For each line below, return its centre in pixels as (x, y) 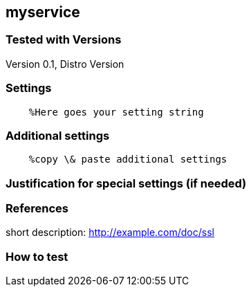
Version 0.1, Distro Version (65, 64)
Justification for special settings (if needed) (126, 183)
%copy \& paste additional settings (128, 159)
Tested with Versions (64, 40)
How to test (37, 256)
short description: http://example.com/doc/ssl (110, 232)
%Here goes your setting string (116, 112)
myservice (43, 12)
